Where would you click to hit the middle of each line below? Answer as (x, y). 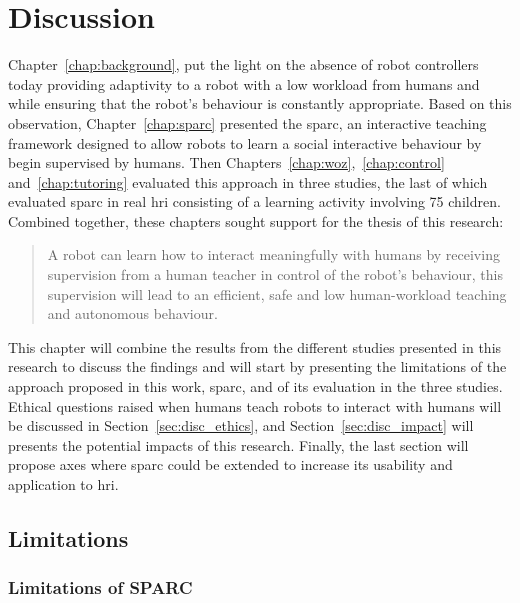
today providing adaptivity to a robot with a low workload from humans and (244, 83)
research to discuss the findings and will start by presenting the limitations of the (257, 366)
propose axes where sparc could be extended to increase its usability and (230, 464)
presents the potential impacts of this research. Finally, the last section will (238, 444)
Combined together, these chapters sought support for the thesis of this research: (256, 220)
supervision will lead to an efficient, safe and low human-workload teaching (277, 293)
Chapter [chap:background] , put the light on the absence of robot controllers (243, 64)
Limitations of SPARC (100, 587)
